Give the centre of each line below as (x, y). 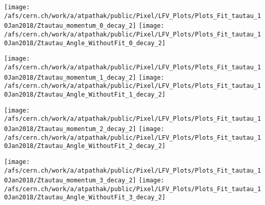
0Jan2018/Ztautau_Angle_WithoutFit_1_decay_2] (85, 94)
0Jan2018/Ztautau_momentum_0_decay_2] (70, 26)
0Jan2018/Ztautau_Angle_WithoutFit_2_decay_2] (85, 146)
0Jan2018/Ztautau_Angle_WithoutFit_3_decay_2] (85, 198)
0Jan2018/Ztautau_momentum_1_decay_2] (70, 77)
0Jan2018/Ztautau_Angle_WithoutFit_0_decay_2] (85, 43)
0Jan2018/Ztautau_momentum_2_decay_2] (70, 129)
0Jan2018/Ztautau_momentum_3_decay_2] (70, 181)
